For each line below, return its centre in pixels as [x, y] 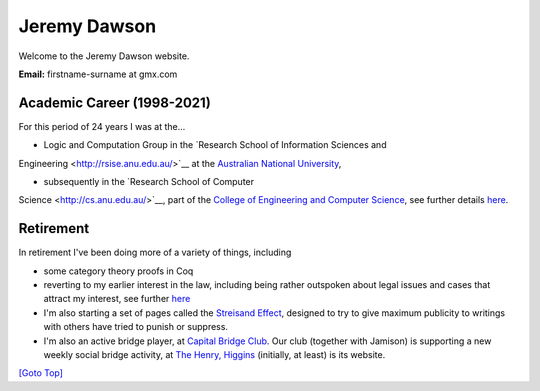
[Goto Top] [41, 373]
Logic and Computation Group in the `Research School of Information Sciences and [215, 145]
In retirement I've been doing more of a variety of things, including [155, 252]
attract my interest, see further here [117, 299]
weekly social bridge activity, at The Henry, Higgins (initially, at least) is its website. [214, 355]
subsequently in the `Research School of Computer [149, 182]
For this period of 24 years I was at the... [102, 126]
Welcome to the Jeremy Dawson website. [104, 56]
